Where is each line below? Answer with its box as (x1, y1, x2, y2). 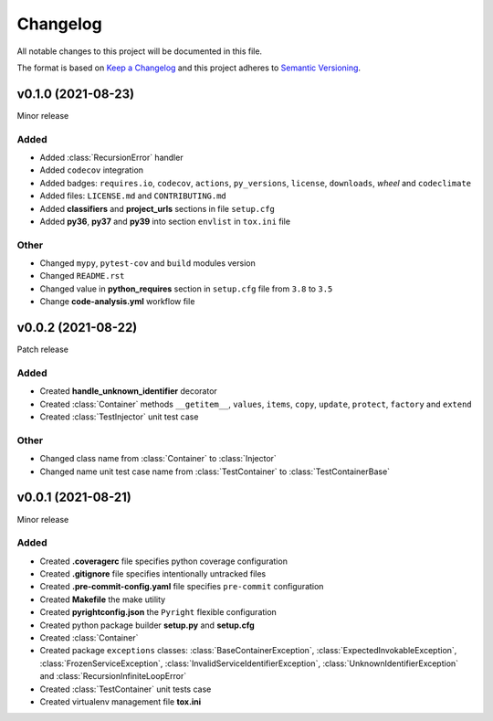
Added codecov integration (39, 164, 144, 175)
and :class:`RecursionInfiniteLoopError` (39, 671, 187, 682)
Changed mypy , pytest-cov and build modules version (39, 258, 256, 269)
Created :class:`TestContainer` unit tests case (39, 684, 212, 694)
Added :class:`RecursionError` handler (39, 152, 184, 163)
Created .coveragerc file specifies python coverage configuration (39, 556, 288, 567)
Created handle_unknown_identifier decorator (39, 386, 218, 397)
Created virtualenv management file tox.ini (39, 695, 202, 707)
